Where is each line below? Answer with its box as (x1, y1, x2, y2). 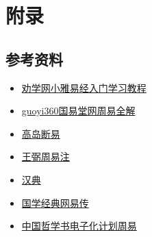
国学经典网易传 (21, 195, 89, 210)
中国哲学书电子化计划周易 (21, 219, 137, 233)
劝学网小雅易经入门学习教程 (21, 80, 147, 95)
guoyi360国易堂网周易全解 (21, 103, 136, 118)
